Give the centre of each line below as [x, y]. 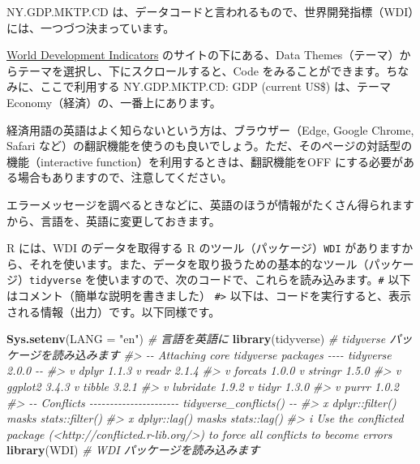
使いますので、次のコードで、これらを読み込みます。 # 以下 [254, 279]
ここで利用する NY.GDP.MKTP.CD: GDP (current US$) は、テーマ [215, 86]
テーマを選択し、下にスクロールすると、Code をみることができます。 [202, 70]
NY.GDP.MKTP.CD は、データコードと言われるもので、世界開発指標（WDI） [210, 11]
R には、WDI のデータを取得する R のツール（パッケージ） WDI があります [204, 248]
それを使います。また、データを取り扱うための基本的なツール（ [199, 263]
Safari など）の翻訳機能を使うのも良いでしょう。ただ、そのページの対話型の [210, 146]
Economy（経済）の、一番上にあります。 [114, 102]
